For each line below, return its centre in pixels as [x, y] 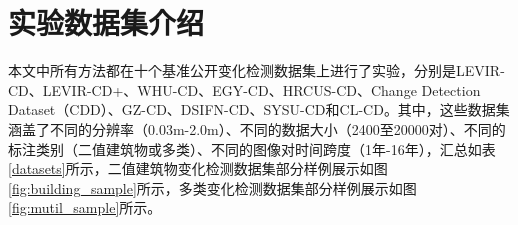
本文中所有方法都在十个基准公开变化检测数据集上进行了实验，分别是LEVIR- [256, 70]
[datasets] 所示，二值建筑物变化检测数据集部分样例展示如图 [198, 168]
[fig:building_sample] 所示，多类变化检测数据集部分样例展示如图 [212, 187]
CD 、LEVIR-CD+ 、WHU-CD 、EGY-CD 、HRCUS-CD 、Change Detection [244, 89]
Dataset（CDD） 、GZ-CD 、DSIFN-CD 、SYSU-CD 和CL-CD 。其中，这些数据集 [259, 109]
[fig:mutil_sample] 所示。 [85, 207]
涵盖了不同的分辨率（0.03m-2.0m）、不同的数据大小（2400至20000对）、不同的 [257, 128]
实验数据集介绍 [106, 22]
